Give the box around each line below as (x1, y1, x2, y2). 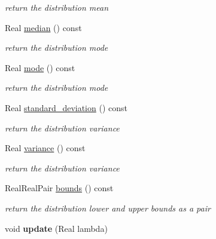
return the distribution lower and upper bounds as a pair (5, 201, 211, 214)
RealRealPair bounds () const (5, 182, 114, 194)
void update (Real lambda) (5, 222, 108, 234)
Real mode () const (5, 61, 75, 73)
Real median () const (5, 21, 82, 33)
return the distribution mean (5, 1, 109, 13)
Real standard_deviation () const (5, 101, 127, 114)
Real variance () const (5, 142, 86, 154)
